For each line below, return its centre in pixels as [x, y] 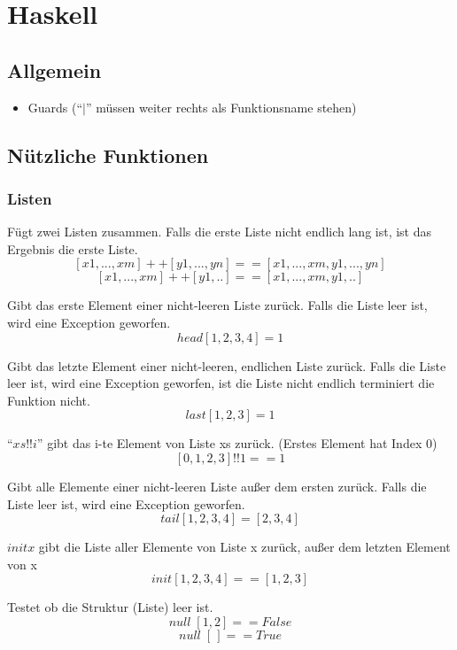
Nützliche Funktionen [108, 155]
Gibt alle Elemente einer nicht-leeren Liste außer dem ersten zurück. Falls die [217, 486]
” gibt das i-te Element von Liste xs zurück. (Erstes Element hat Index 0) [237, 443]
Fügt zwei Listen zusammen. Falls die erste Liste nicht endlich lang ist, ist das [220, 232]
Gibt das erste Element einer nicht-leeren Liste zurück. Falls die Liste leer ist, [217, 305]
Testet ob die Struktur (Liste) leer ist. [110, 607]
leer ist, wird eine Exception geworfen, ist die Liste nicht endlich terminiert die [221, 383]
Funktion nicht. [49, 400]
